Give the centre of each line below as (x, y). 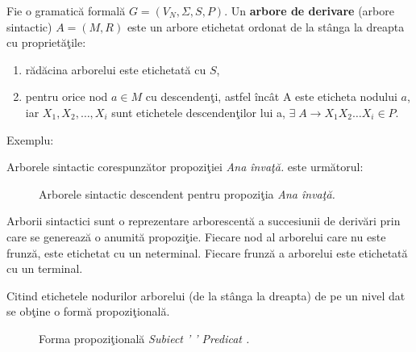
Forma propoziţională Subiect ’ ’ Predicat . (144, 338)
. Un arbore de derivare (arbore (309, 10)
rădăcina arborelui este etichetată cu (116, 69)
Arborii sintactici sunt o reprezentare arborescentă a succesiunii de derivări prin (204, 221)
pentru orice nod (67, 96)
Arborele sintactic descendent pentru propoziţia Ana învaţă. (187, 193)
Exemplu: (30, 139)
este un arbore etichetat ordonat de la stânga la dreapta (266, 26)
